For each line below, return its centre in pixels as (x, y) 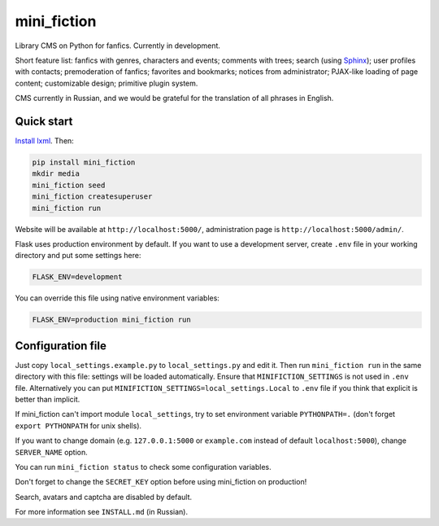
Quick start (44, 121)
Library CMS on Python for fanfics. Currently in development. (118, 46)
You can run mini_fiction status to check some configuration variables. (143, 467)
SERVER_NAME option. (52, 452)
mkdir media (56, 174)
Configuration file (61, 346)
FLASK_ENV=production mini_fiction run (111, 320)
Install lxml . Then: (45, 141)
